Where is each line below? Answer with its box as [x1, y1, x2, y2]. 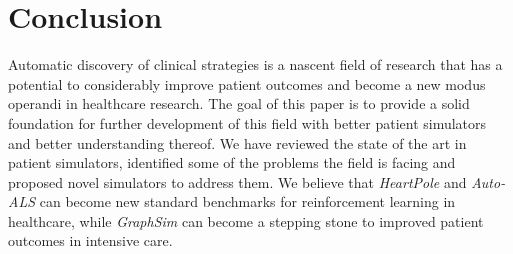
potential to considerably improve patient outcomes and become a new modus [8, 73, 486, 94]
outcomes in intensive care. [8, 230, 173, 251]
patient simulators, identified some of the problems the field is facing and [8, 152, 456, 173]
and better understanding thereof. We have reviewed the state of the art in [8, 132, 467, 153]
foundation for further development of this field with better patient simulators [8, 112, 487, 133]
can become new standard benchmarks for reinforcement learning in [39, 191, 456, 212]
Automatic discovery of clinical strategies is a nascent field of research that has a [8, 54, 503, 75]
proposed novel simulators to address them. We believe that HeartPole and [8, 171, 467, 192]
